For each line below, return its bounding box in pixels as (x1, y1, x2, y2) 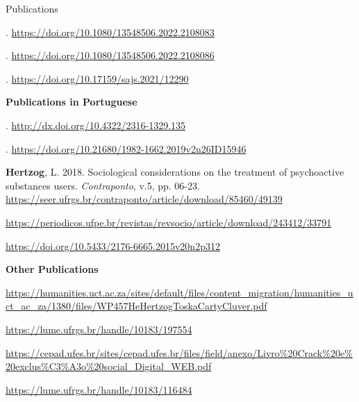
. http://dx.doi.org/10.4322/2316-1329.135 (6, 117, 186, 132)
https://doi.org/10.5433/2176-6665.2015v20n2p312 (6, 238, 220, 253)
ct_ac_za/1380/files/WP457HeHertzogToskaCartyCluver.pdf (6, 299, 267, 313)
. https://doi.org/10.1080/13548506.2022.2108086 (6, 48, 215, 62)
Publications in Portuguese (6, 94, 137, 109)
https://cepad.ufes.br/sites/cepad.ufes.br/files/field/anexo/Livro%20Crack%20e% (6, 345, 353, 360)
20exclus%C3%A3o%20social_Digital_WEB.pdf (6, 359, 212, 374)
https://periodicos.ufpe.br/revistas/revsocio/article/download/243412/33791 (6, 215, 332, 229)
